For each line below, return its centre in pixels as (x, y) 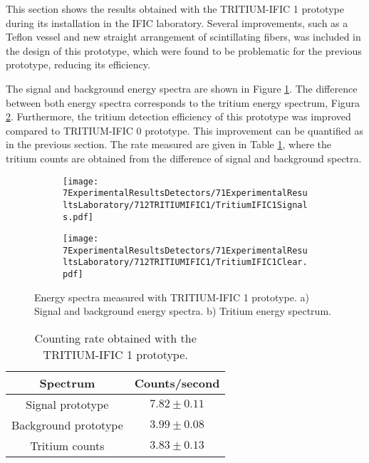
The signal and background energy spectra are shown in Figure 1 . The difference (182, 88)
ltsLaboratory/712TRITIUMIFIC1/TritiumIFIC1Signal (185, 205)
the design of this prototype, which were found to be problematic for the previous (184, 50)
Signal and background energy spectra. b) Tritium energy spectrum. (183, 311)
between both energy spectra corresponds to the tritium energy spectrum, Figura (183, 102)
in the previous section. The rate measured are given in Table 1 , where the (168, 144)
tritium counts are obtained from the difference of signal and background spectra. (184, 158)
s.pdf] (78, 217)
